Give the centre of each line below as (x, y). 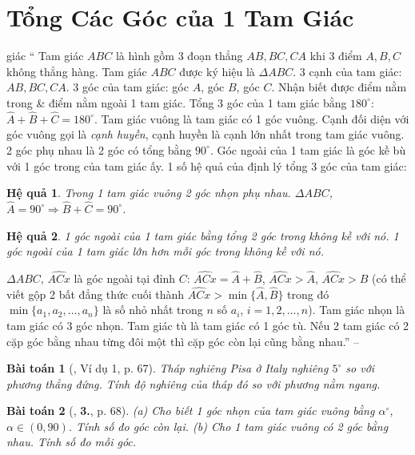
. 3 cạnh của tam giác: (347, 71)
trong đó (308, 294)
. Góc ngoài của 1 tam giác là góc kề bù (308, 149)
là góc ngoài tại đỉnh (124, 278)
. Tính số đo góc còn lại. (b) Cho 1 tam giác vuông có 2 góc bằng (228, 426)
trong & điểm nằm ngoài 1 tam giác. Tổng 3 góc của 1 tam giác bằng (177, 102)
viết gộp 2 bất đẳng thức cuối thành (96, 294)
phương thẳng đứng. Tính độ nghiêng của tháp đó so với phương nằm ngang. (194, 383)
